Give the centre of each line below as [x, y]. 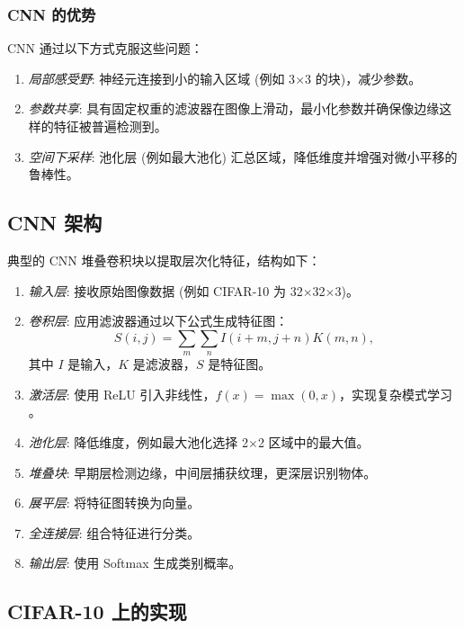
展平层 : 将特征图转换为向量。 [114, 503]
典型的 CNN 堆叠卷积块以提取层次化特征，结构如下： [164, 260]
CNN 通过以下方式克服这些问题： [105, 48]
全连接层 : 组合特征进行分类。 [114, 532]
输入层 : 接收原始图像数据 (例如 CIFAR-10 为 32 [165, 290]
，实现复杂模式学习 [396, 394]
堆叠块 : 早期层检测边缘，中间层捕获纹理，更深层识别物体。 [202, 472]
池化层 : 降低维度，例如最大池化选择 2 [138, 441]
